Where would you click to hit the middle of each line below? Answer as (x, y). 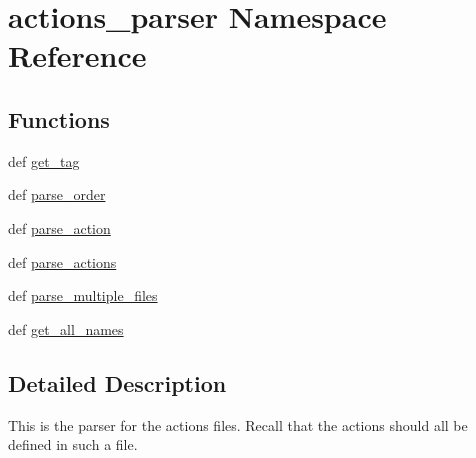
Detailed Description (117, 382)
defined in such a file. (73, 444)
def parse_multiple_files (83, 295)
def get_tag (44, 160)
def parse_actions (62, 261)
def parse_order (57, 194)
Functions (59, 118)
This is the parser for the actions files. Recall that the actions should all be (238, 424)
